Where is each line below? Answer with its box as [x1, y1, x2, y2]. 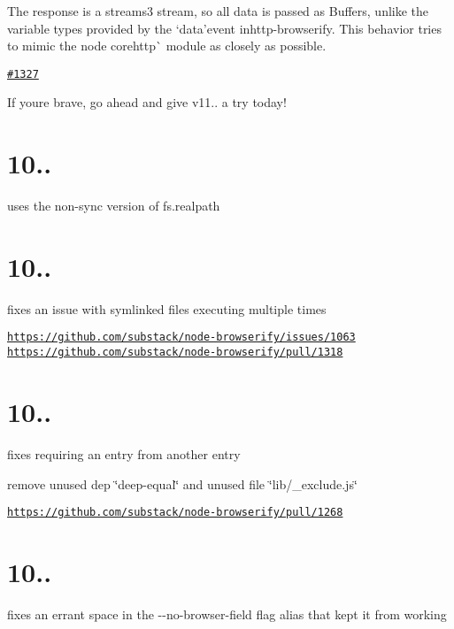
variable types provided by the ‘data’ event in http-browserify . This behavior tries [7, 19, 442, 37]
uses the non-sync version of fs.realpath [7, 196, 220, 215]
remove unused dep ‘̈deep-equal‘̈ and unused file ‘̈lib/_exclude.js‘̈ [7, 474, 358, 493]
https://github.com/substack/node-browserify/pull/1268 [7, 506, 343, 519]
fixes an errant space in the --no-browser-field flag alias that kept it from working [7, 604, 447, 623]
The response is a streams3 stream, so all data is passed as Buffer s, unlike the [7, 2, 429, 19]
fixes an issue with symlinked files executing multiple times [7, 299, 327, 318]
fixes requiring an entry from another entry [7, 444, 241, 463]
